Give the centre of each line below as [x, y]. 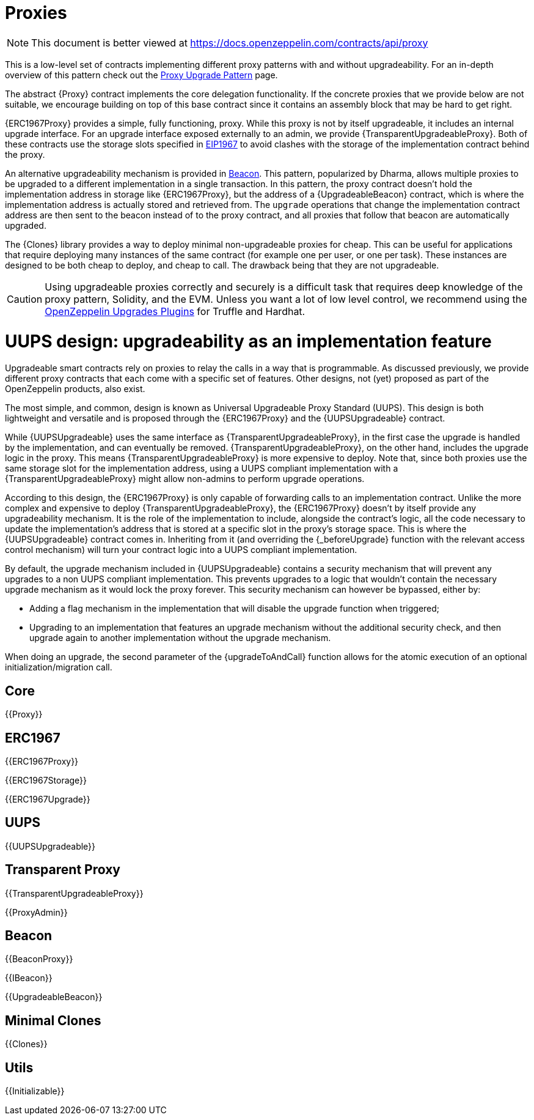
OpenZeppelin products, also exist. [75, 389]
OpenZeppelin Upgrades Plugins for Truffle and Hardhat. [175, 311]
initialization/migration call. [59, 667]
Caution [25, 299]
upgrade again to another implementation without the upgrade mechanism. [180, 638]
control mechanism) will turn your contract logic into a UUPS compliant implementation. [181, 550]
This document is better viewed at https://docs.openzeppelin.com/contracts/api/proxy [230, 43]
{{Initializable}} [35, 1091]
